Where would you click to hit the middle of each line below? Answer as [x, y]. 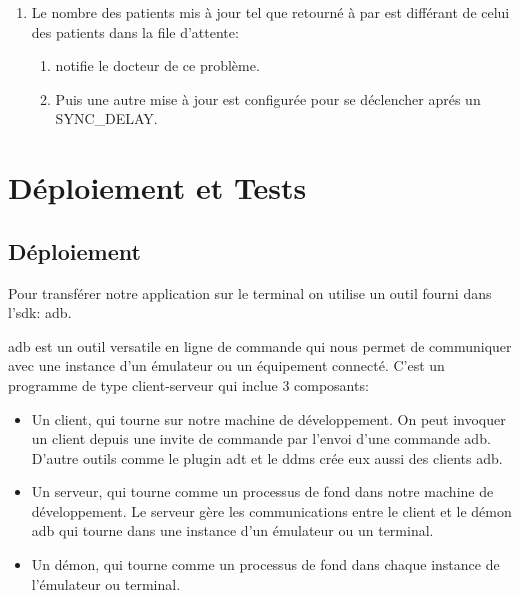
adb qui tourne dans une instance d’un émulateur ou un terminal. [232, 530]
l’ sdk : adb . [40, 312]
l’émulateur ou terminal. [106, 583]
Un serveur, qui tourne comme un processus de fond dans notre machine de [262, 491]
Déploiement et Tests [157, 187]
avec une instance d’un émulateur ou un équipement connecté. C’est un [226, 365]
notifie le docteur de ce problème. [157, 65]
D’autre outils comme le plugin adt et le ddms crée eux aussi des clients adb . [267, 457]
